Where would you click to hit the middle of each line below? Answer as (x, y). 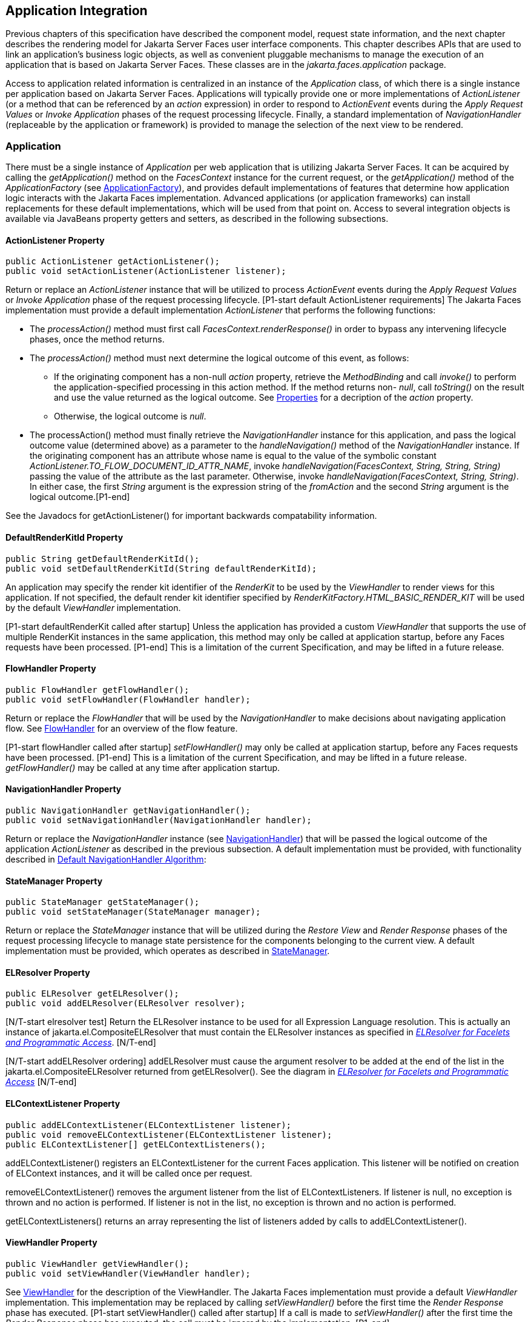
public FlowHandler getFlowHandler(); (97, 689)
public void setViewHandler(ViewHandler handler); (128, 1273)
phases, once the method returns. (97, 339)
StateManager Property (54, 881)
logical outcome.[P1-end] (80, 497)
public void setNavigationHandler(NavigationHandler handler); (159, 820)
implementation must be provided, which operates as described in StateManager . (168, 951)
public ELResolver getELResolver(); (92, 994)
